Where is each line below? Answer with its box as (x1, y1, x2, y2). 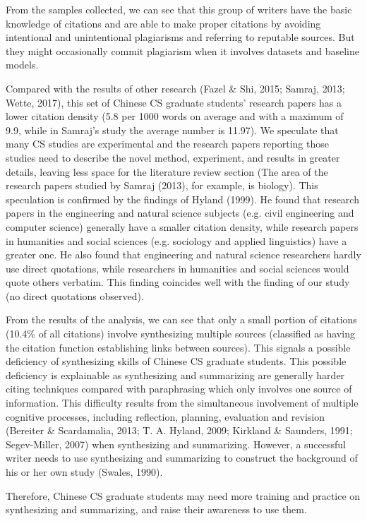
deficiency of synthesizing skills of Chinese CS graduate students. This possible (6, 354, 347, 369)
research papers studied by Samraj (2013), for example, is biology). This (6, 178, 318, 193)
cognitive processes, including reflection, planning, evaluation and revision (6, 409, 325, 424)
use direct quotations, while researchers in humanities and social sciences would (6, 260, 349, 275)
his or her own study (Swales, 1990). (6, 465, 163, 479)
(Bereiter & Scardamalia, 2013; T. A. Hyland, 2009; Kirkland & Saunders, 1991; (6, 423, 353, 438)
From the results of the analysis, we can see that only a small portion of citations (6, 312, 357, 327)
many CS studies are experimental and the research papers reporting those (6, 136, 329, 151)
